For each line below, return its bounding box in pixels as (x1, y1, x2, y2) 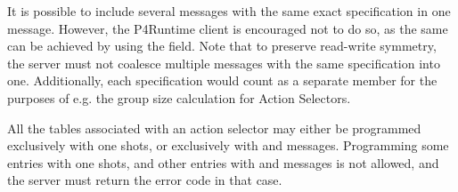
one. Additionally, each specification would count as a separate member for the (7, 71, 438, 90)
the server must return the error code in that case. (7, 171, 282, 189)
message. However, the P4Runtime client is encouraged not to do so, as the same (7, 19, 448, 37)
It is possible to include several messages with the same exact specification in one (7, 2, 451, 20)
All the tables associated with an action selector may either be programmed (7, 118, 421, 137)
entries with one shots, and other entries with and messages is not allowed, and (7, 153, 439, 172)
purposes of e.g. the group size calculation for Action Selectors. (7, 88, 351, 107)
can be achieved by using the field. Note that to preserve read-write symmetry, (7, 36, 437, 55)
